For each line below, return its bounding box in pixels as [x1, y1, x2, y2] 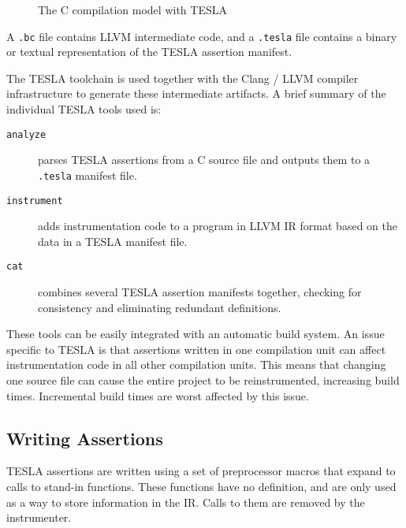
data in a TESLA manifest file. [38, 232, 188, 249]
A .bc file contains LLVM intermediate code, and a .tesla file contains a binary [6, 28, 397, 44]
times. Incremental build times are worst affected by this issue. [6, 387, 309, 403]
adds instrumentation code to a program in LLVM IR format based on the [38, 218, 397, 234]
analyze [6, 128, 47, 140]
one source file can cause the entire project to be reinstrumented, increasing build [6, 372, 400, 388]
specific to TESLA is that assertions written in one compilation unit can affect [6, 340, 386, 357]
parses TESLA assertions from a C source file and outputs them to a [38, 151, 371, 168]
